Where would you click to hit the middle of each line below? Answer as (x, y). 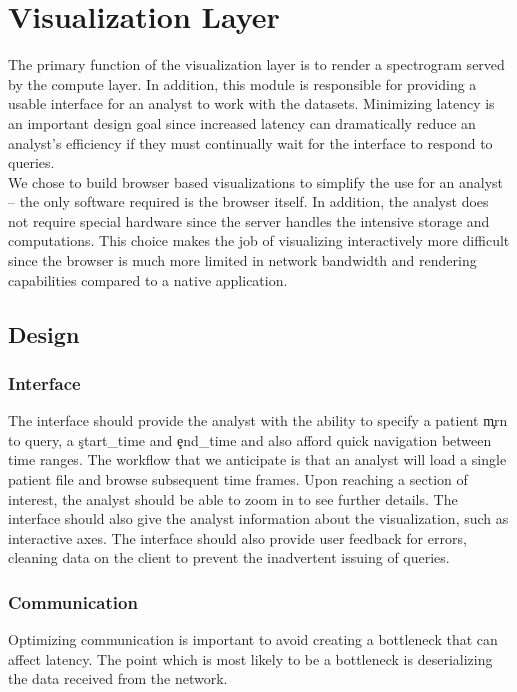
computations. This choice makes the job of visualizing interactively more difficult (259, 240)
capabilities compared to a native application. (148, 279)
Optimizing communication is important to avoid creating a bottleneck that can (253, 639)
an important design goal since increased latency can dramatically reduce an (242, 122)
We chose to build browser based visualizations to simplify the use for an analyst (256, 181)
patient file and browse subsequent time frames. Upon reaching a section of (238, 479)
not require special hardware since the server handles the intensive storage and (249, 220)
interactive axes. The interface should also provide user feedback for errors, (237, 537)
